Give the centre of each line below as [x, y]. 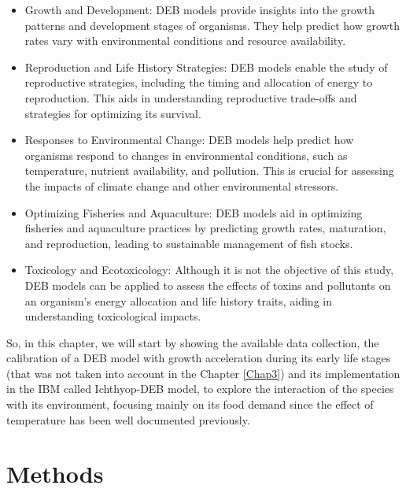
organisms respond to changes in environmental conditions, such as [186, 155]
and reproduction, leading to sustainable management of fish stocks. [189, 243]
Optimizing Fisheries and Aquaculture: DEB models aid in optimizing [194, 212]
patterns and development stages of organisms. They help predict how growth [212, 25]
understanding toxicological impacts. [113, 316]
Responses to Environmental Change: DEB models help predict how [189, 140]
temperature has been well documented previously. [128, 419]
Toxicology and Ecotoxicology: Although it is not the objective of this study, [209, 270]
